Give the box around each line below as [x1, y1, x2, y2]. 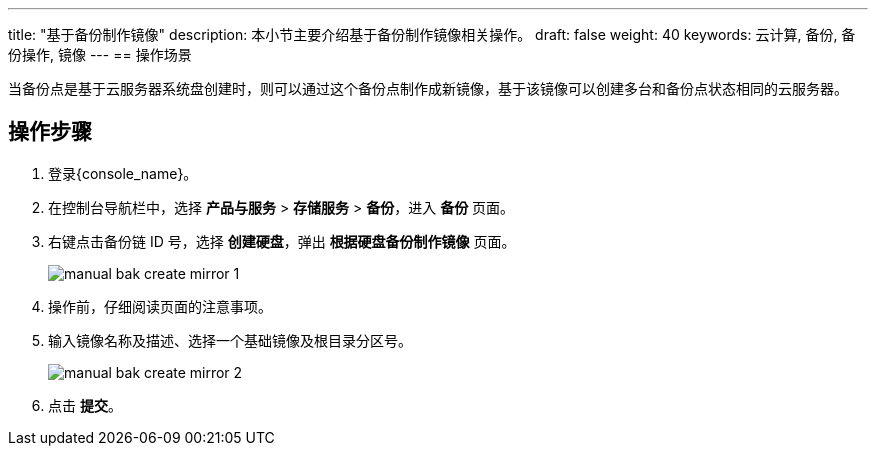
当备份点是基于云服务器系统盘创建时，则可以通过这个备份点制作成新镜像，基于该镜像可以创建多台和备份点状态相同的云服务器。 [8, 80, 848, 97]
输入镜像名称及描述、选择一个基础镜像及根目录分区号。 [48, 331, 412, 349]
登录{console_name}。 [48, 164, 198, 182]
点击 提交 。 [48, 396, 122, 414]
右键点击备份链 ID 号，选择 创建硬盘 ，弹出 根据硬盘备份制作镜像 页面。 [48, 232, 516, 250]
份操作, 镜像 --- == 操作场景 [8, 46, 192, 63]
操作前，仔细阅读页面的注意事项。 [48, 297, 272, 315]
